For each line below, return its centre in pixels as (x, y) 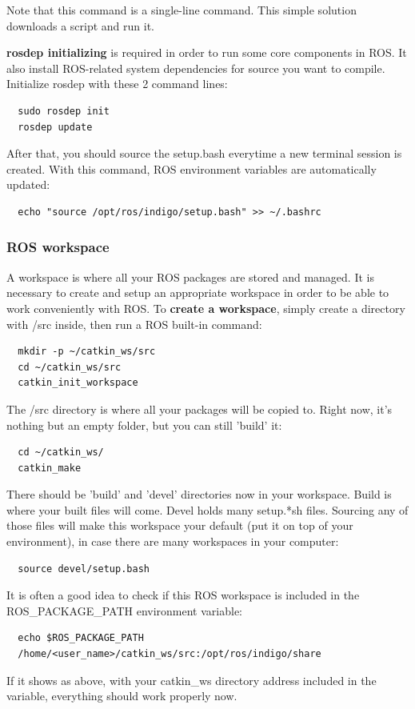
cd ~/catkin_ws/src (70, 367)
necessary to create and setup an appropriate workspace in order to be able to (198, 292)
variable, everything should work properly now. (122, 696)
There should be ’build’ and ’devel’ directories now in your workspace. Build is (199, 494)
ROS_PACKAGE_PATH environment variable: (124, 610)
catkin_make (50, 468)
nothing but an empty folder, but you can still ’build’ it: (144, 425)
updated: (28, 184)
